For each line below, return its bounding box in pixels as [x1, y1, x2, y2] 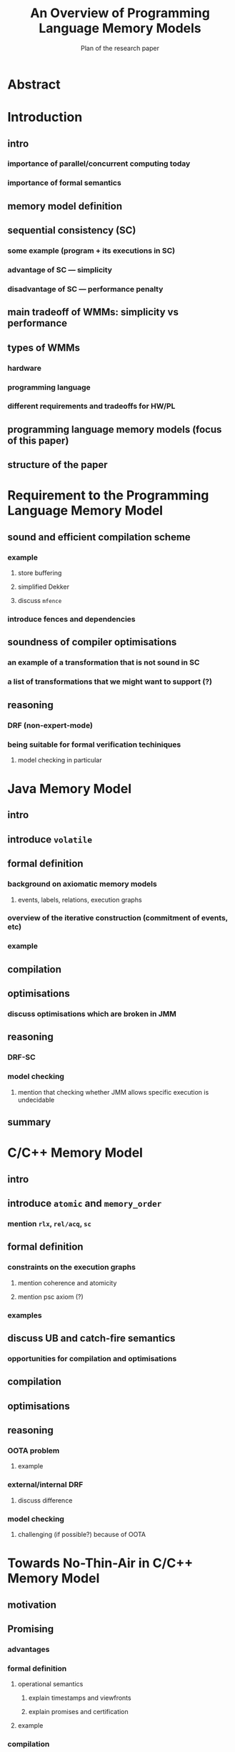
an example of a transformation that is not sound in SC [7, 657, 200, 667]
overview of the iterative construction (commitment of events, [7, 913, 229, 923]
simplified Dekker [17, 582, 70, 591]
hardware [7, 363, 41, 373]
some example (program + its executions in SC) [7, 246, 176, 256]
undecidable [17, 1095, 55, 1104]
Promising [7, 1623, 54, 1635]
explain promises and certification [28, 1708, 129, 1716]
